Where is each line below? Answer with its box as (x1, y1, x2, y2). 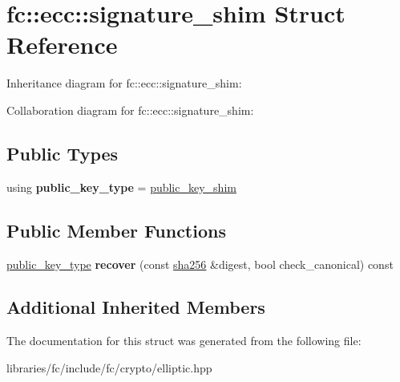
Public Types (6, 140, 119, 165)
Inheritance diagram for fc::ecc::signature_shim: (6, 75, 242, 91)
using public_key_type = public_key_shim (6, 178, 236, 195)
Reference (6, 28, 118, 61)
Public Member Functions (6, 217, 226, 242)
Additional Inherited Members (6, 295, 265, 319)
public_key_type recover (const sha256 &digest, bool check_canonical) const (6, 255, 394, 272)
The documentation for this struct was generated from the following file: (6, 332, 362, 349)
